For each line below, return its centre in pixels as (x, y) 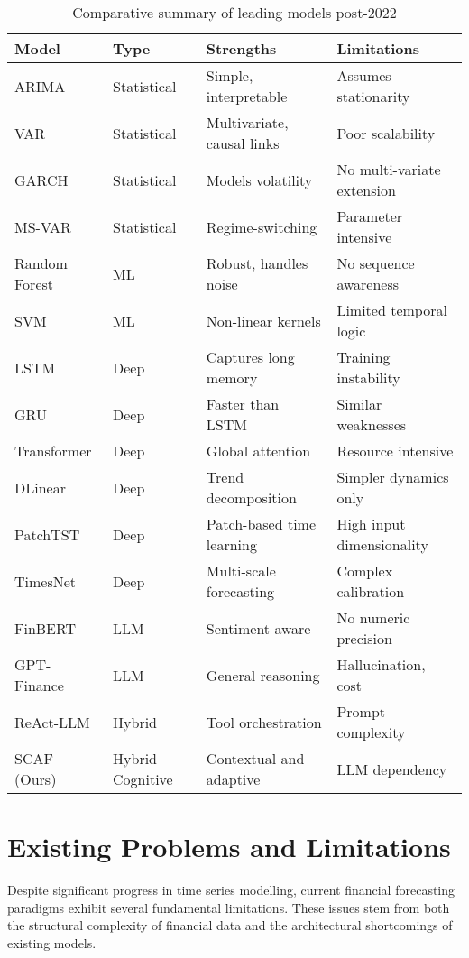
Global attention (258, 451)
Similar (359, 404)
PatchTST (47, 534)
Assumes (364, 75)
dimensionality (382, 544)
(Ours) (36, 779)
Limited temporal (392, 310)
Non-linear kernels (263, 320)
